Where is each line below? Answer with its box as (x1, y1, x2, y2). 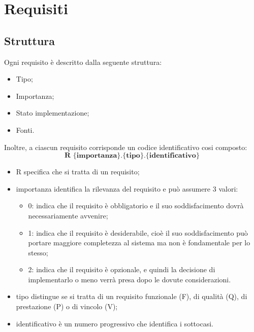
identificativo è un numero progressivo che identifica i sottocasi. (16, 318, 213, 328)
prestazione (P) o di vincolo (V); (16, 301, 118, 312)
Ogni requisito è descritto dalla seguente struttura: (4, 56, 162, 67)
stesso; (28, 247, 48, 257)
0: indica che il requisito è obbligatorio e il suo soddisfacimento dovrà (28, 200, 244, 211)
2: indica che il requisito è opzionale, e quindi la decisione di (28, 264, 215, 275)
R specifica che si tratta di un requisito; (16, 166, 140, 177)
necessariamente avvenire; (28, 210, 108, 220)
